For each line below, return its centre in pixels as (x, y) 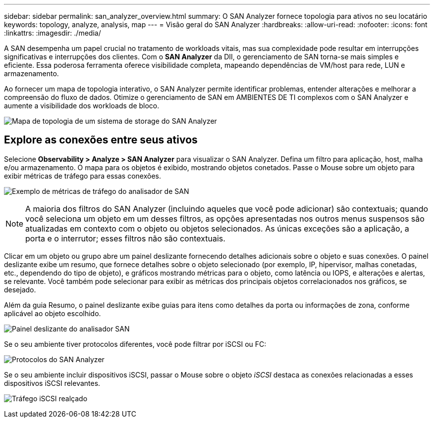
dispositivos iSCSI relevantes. (52, 383)
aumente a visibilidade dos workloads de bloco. (82, 106)
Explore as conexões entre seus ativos (101, 140)
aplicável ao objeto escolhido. (53, 313)
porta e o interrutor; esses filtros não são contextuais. (125, 238)
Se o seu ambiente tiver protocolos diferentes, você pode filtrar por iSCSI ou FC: (135, 344)
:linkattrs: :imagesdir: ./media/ (53, 33)
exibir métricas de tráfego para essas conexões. (83, 176)
